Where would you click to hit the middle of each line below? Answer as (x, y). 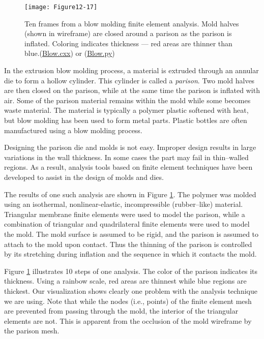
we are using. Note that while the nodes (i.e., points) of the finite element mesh (128, 301)
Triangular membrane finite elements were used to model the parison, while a (125, 214)
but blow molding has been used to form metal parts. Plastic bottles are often (126, 120)
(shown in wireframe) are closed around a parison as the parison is (128, 33)
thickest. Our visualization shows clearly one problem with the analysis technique (131, 290)
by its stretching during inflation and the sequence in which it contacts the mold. (130, 254)
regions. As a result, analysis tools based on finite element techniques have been (128, 167)
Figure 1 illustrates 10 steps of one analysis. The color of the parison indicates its (131, 271)
